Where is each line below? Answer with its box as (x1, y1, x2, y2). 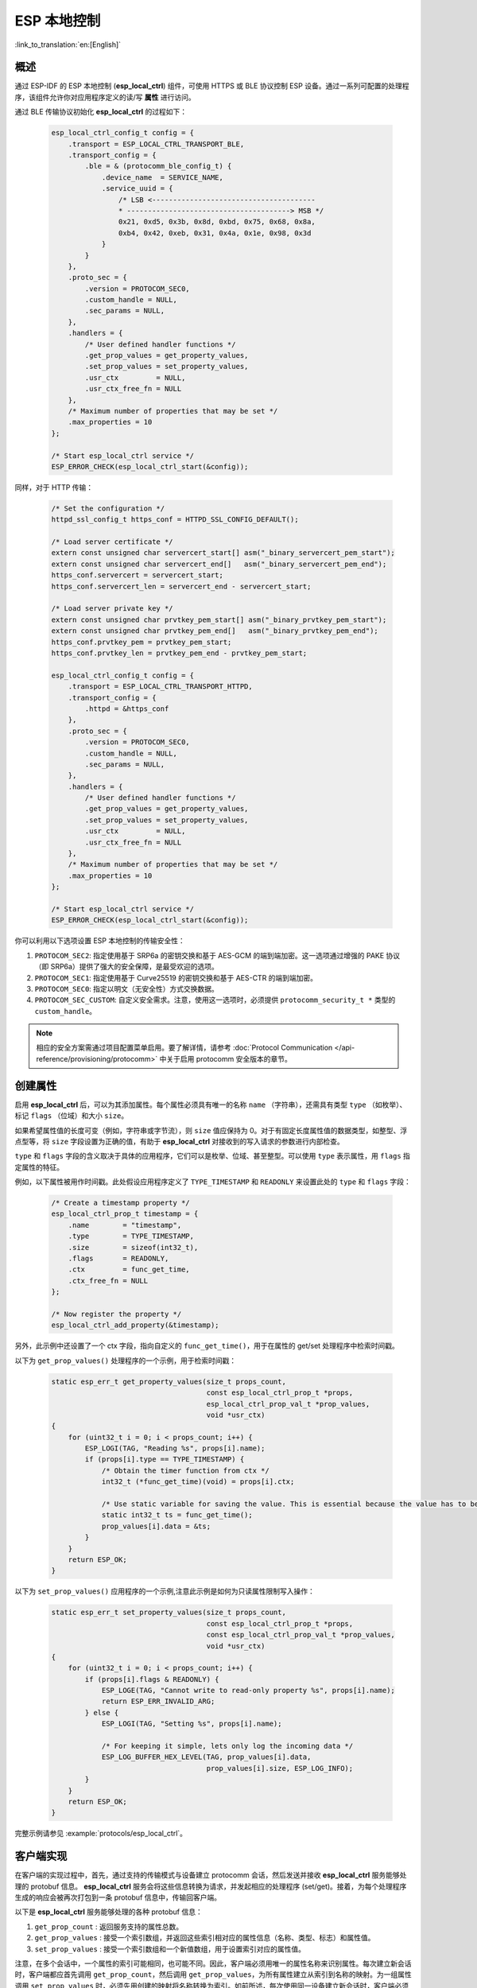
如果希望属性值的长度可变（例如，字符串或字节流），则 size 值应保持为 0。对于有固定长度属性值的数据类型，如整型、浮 (14, 1125, 408, 1135)
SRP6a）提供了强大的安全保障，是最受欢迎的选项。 (50, 962, 219, 972)
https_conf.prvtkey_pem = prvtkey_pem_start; (51, 637, 232, 646)
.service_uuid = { (101, 184, 174, 193)
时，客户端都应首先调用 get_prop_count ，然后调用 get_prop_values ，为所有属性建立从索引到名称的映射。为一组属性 (14, 1970, 413, 1979)
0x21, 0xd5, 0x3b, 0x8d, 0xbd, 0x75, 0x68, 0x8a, (118, 217, 316, 227)
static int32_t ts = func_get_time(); (101, 1511, 254, 1520)
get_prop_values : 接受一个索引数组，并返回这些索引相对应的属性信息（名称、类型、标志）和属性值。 (34, 1933, 375, 1943)
